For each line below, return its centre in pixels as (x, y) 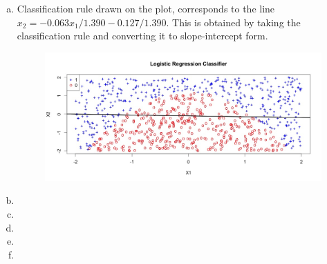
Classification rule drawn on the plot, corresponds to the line (146, 8)
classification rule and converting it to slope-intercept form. (142, 36)
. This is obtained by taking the (233, 22)
